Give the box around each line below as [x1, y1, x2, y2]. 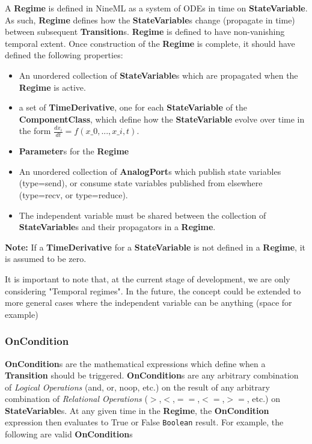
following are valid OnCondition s [5, 428, 133, 440]
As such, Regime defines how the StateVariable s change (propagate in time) [5, 13, 295, 26]
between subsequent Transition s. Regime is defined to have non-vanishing [5, 25, 285, 38]
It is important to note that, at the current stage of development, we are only [5, 272, 290, 285]
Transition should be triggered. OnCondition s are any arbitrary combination [5, 369, 299, 382]
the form [19, 124, 51, 137]
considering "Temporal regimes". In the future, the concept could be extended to [5, 284, 301, 297]
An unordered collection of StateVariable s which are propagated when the [19, 68, 298, 81]
